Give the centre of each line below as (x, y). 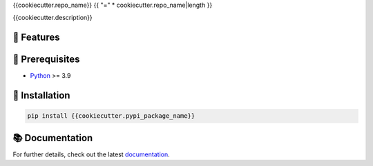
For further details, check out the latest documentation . (91, 154)
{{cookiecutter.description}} (52, 18)
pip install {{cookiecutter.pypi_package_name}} (111, 116)
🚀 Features (36, 38)
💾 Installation (41, 95)
